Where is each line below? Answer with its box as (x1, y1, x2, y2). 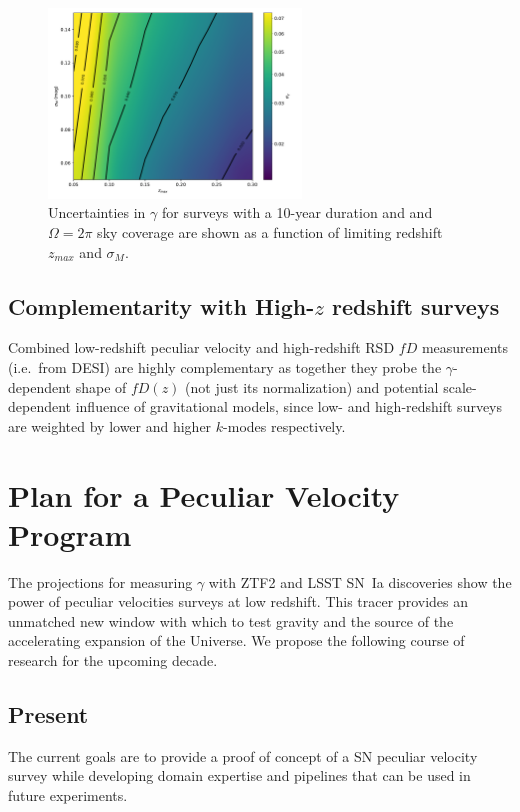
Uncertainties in (48, 202, 146, 223)
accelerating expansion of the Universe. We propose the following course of (8, 630, 465, 651)
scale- (443, 376, 477, 397)
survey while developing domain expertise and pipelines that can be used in (8, 765, 471, 786)
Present (8, 699, 89, 729)
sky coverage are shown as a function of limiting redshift (97, 221, 443, 242)
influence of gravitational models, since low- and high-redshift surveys (75, 396, 503, 417)
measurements (421, 337, 509, 358)
